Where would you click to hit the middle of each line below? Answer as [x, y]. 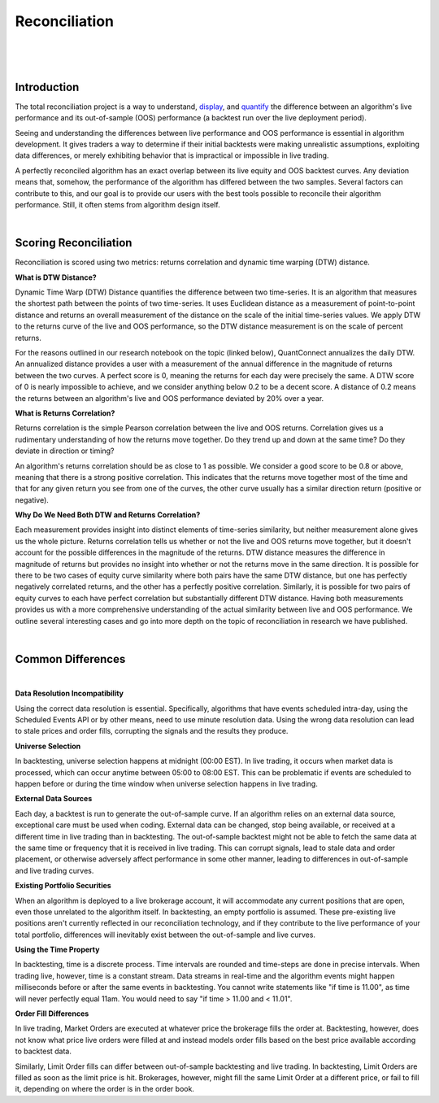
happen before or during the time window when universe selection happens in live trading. [167, 784]
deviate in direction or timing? [65, 451]
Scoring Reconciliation [74, 243]
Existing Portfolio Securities [63, 886]
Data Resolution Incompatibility [70, 693]
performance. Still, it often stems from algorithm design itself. [117, 204]
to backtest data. [43, 1051]
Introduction [47, 87]
